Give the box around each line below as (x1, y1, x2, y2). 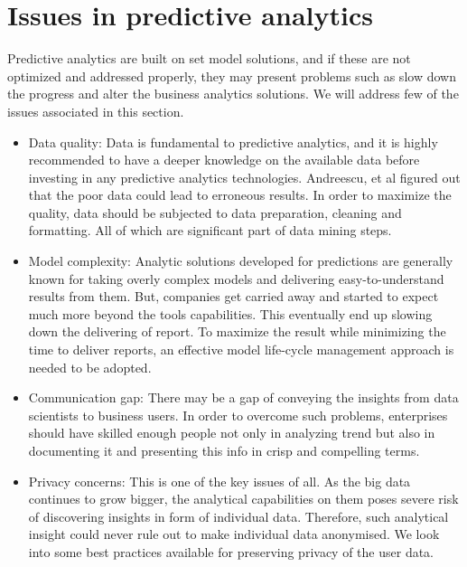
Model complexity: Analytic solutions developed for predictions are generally (28, 251, 453, 270)
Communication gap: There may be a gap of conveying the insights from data (28, 388, 459, 407)
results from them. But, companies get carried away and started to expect (28, 287, 439, 306)
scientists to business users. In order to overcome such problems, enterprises (28, 405, 448, 424)
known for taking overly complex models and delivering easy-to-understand (28, 269, 444, 288)
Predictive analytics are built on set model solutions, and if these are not (7, 49, 411, 68)
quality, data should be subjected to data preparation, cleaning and (28, 203, 402, 222)
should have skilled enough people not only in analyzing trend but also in (28, 423, 435, 442)
